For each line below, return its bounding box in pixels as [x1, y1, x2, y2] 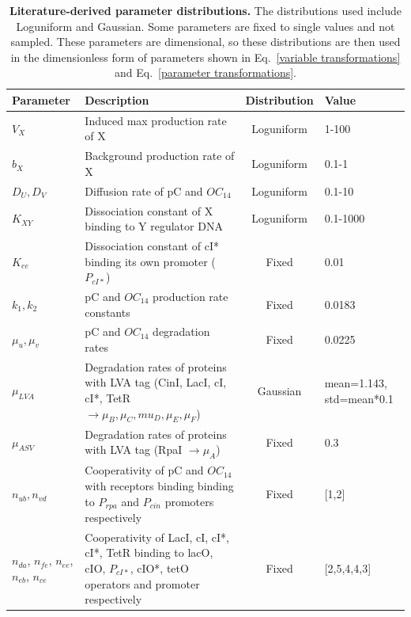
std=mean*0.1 [324, 390, 394, 406]
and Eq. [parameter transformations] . [114, 64, 297, 81]
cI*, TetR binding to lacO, [85, 544, 213, 561]
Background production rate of [85, 147, 235, 164]
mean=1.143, [324, 375, 388, 391]
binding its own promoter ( [85, 253, 216, 269]
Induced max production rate [85, 112, 227, 128]
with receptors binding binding [85, 477, 234, 493]
